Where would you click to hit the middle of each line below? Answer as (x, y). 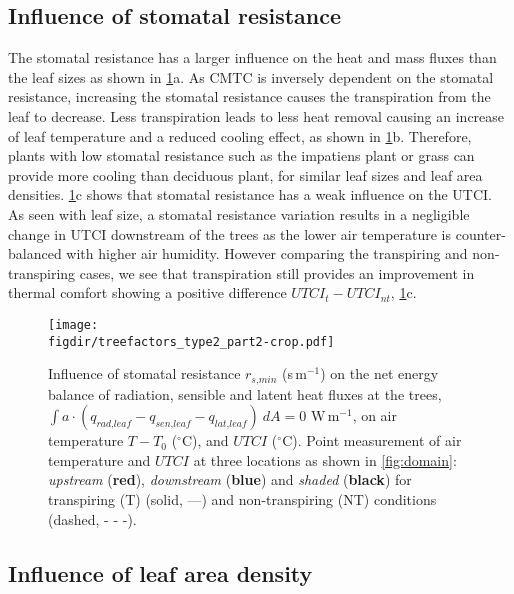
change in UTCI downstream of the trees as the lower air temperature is (230, 233)
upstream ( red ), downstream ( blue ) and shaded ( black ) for (230, 479)
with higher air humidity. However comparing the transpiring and (267, 253)
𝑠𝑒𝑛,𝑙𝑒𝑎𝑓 (173, 424)
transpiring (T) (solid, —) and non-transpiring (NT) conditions (242, 499)
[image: (73, 324)
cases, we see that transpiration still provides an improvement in (277, 272)
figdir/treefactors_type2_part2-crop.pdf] (191, 341)
